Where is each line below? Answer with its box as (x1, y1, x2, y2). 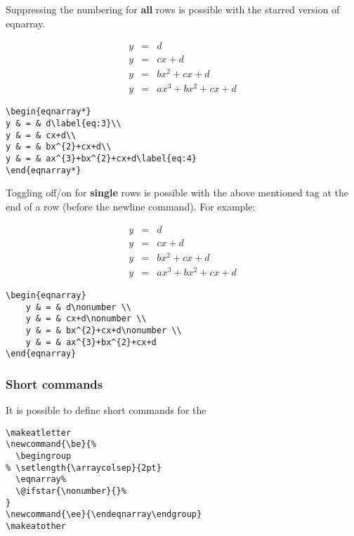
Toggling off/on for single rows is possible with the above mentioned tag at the (6, 185, 349, 200)
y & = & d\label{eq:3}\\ (6, 119, 122, 129)
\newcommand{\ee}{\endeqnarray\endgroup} (6, 509, 202, 520)
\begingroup (15, 450, 72, 461)
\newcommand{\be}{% (6, 439, 96, 450)
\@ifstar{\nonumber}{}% (15, 485, 126, 496)
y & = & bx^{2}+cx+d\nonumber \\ (25, 325, 182, 335)
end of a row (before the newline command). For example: (6, 199, 256, 213)
